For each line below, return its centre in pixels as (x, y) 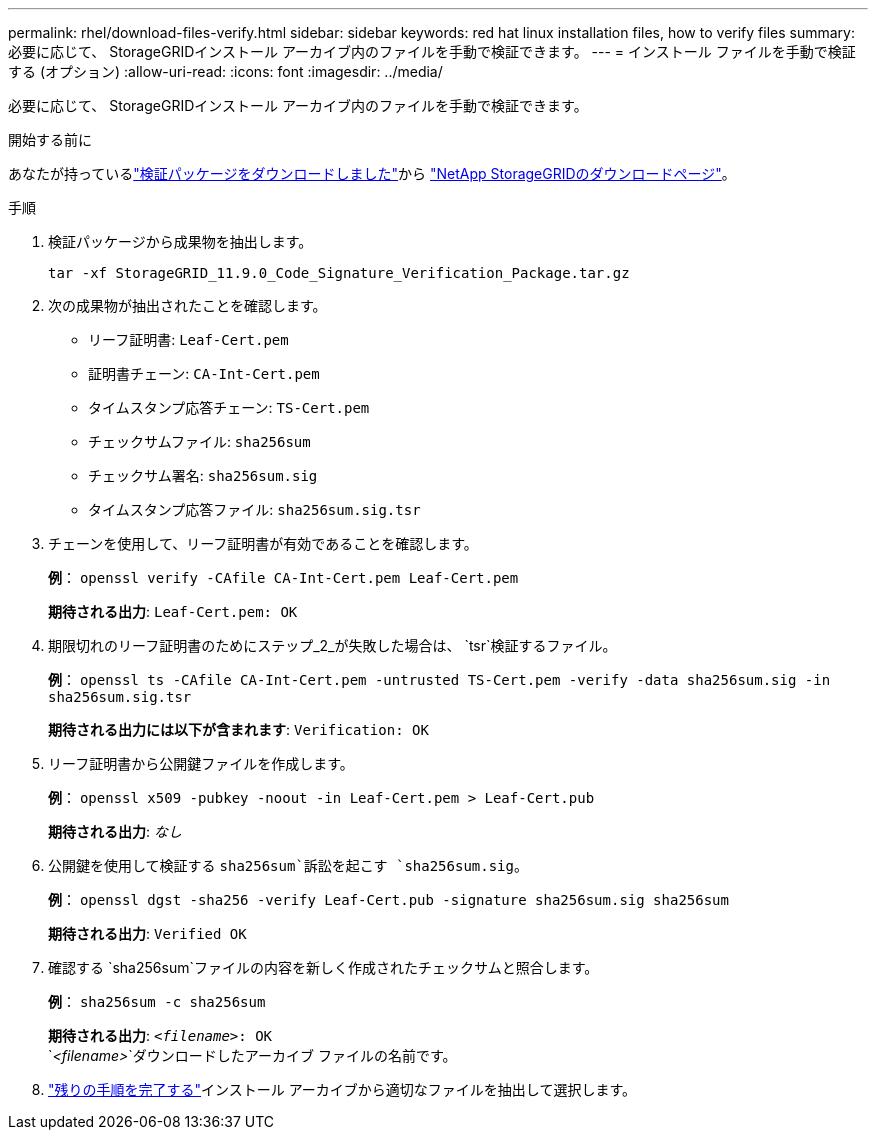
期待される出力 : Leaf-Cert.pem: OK (173, 611)
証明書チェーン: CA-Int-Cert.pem (204, 373)
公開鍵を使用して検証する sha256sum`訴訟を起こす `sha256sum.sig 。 (288, 865)
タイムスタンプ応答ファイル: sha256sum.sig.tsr (254, 509)
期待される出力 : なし (115, 831)
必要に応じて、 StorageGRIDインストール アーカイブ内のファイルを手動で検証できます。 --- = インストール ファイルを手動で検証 (432, 51)
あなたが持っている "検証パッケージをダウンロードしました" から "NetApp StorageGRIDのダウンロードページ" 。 (372, 173)
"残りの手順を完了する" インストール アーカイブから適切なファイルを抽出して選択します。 (342, 1089)
